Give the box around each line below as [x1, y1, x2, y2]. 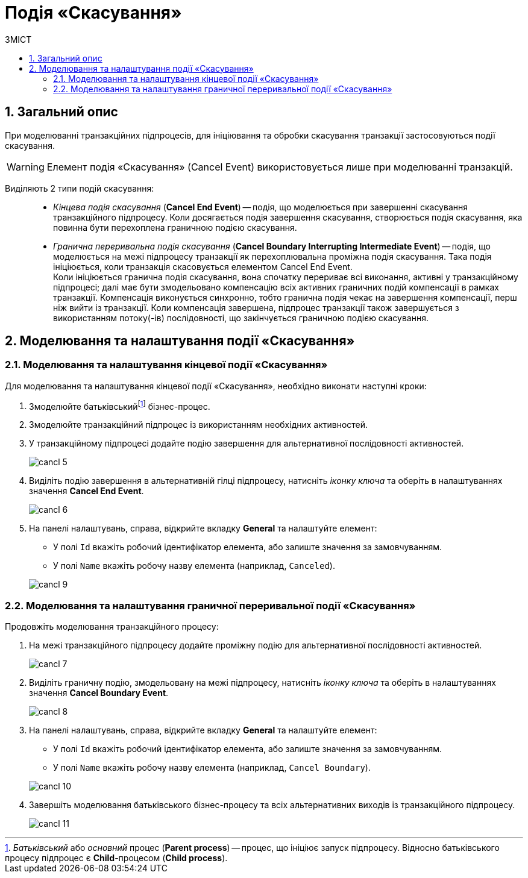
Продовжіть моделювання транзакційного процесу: [5, 621, 219, 632]
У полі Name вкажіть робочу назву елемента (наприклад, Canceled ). [53, 560, 335, 571]
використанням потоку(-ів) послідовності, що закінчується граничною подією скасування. [53, 312, 429, 323]
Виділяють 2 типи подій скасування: [5, 183, 154, 193]
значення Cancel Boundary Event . [29, 688, 169, 698]
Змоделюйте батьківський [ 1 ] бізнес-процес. [29, 399, 210, 412]
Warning [7, 160, 45, 173]
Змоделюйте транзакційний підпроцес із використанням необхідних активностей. [29, 419, 368, 430]
